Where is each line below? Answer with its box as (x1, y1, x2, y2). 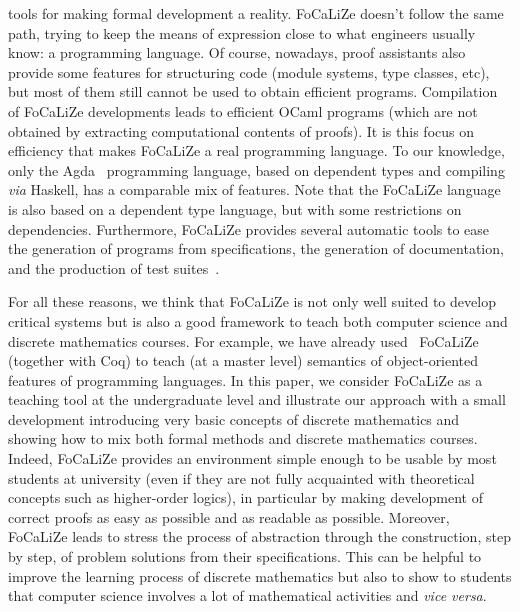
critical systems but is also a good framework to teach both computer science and (8, 310, 508, 331)
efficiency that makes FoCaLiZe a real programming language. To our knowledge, (8, 140, 505, 161)
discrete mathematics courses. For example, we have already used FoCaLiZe (8, 330, 479, 351)
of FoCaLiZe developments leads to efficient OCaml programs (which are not (8, 100, 478, 121)
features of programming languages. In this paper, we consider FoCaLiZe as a (8, 369, 483, 390)
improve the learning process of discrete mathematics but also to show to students (8, 565, 512, 586)
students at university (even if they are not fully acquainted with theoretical (8, 467, 475, 488)
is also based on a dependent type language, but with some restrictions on (8, 198, 462, 219)
